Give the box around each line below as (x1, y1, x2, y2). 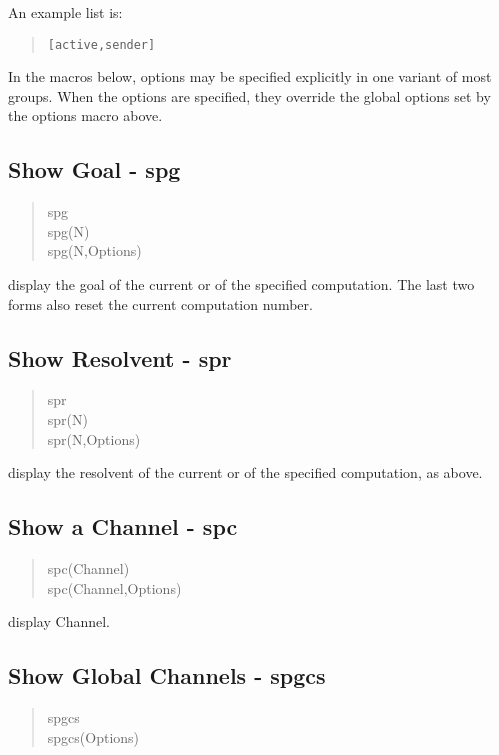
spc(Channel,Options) (47, 577, 182, 598)
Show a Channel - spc (8, 511, 238, 542)
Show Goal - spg (8, 154, 181, 185)
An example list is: (8, 2, 123, 22)
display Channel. (8, 611, 110, 632)
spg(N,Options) (47, 240, 142, 261)
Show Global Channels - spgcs (8, 660, 326, 691)
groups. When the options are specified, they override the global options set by (8, 85, 491, 106)
